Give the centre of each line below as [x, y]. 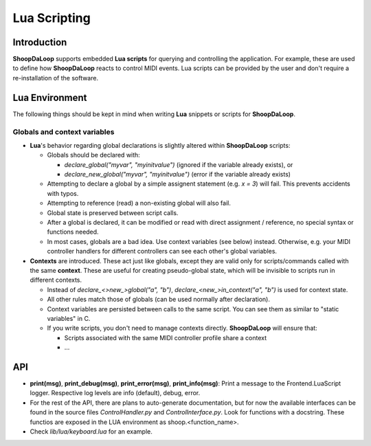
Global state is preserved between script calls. [113, 212]
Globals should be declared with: [93, 155]
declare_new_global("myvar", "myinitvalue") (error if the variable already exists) [178, 175]
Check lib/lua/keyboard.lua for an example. [91, 431]
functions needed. [73, 232]
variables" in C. [69, 318]
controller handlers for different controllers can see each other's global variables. [162, 252]
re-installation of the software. [56, 78]
